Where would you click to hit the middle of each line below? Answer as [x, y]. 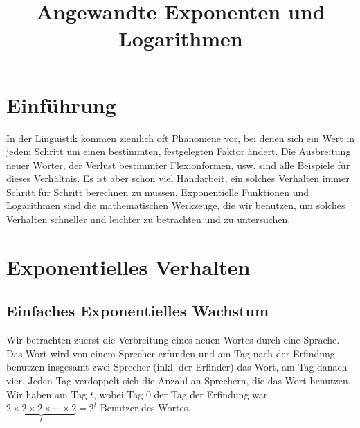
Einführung [61, 104]
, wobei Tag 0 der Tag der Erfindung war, [182, 394]
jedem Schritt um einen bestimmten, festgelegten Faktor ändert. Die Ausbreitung [179, 151]
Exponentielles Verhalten [128, 266]
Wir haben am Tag [47, 394]
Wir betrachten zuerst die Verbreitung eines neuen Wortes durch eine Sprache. [173, 340]
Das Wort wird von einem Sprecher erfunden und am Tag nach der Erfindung [171, 353]
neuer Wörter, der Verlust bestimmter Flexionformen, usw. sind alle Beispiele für [178, 164]
